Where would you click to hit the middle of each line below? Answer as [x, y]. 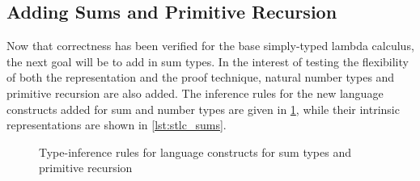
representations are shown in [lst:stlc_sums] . [117, 125]
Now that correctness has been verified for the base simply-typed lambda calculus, [210, 46]
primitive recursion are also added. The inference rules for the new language [195, 93]
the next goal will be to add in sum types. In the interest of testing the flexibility [208, 61]
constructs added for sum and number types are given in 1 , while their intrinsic [203, 109]
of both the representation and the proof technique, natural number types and [201, 77]
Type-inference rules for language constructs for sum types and [195, 152]
